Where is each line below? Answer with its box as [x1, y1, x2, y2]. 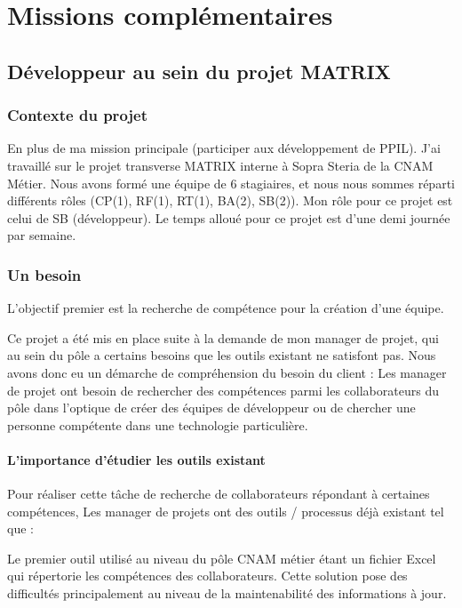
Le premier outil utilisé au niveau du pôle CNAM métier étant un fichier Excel [7, 548, 436, 567]
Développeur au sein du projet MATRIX [7, 57, 391, 84]
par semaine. [7, 226, 76, 244]
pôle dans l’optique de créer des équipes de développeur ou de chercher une [7, 398, 416, 417]
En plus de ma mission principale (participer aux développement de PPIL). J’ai [7, 139, 441, 157]
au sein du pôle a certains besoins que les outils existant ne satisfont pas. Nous [7, 346, 436, 364]
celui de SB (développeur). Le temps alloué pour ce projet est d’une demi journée [7, 208, 450, 227]
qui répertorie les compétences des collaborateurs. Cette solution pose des [7, 566, 408, 585]
